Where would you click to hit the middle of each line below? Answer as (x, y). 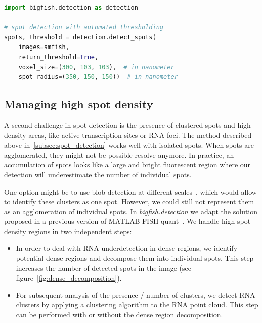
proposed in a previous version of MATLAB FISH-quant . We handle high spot (127, 221)
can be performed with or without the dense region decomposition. (119, 315)
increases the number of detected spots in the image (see (103, 268)
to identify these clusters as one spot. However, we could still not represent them (129, 201)
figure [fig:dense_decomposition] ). (69, 278)
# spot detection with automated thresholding (84, 28)
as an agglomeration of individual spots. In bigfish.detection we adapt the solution (131, 211)
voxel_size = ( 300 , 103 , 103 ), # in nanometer (96, 67)
